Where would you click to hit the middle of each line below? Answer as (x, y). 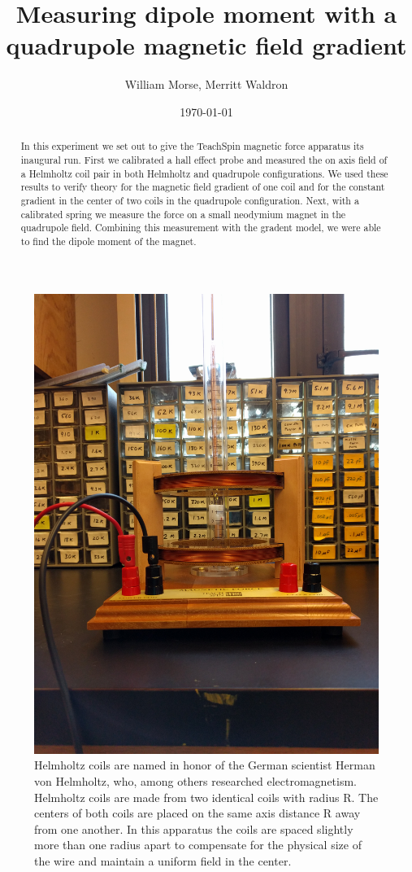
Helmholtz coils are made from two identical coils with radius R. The (206, 797)
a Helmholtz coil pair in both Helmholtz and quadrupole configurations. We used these (204, 173)
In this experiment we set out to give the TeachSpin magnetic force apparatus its (192, 146)
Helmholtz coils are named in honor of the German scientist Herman (205, 765)
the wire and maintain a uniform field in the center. (163, 861)
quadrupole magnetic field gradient (206, 45)
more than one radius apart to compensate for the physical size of (198, 845)
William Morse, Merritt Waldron (206, 84)
